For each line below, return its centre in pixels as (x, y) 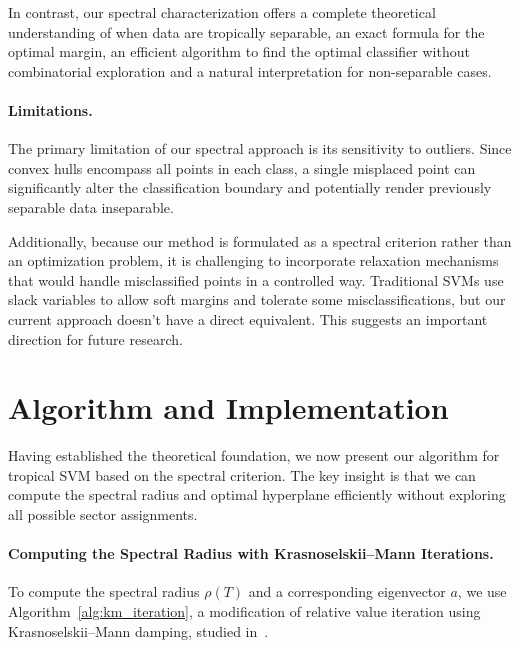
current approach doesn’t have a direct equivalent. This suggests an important (248, 318)
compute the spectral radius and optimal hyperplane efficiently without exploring (257, 494)
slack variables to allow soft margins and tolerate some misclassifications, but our (257, 299)
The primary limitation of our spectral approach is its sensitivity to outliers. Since (260, 148)
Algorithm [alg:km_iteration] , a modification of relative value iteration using (244, 611)
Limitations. (50, 109)
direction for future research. (95, 338)
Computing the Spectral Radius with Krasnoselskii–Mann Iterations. (251, 553)
